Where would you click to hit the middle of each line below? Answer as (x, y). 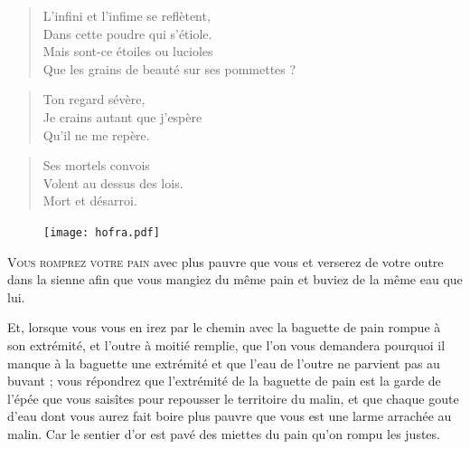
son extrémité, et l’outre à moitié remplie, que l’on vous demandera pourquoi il (226, 344)
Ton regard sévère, (94, 99)
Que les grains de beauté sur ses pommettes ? (169, 68)
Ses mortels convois (96, 165)
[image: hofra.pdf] (102, 232)
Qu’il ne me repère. (96, 134)
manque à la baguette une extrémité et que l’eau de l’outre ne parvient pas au (224, 363)
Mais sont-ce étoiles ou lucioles (128, 51)
